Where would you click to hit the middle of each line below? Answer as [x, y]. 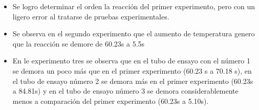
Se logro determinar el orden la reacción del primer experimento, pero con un [134, 6]
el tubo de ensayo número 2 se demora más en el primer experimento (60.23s [133, 81]
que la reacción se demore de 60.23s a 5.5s [79, 43]
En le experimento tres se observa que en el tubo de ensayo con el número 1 [131, 61]
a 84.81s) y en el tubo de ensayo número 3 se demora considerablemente [125, 91]
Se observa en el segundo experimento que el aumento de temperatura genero [134, 34]
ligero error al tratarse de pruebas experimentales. [91, 16]
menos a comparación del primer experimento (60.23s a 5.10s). [111, 101]
